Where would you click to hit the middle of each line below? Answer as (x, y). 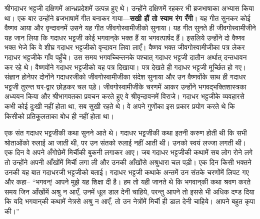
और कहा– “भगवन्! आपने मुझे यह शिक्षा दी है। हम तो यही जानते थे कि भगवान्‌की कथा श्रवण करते (128, 182)
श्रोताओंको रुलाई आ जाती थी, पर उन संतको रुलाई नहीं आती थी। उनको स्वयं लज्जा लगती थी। (125, 142)
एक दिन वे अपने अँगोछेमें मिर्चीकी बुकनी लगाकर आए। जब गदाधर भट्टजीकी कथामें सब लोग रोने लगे (129, 152)
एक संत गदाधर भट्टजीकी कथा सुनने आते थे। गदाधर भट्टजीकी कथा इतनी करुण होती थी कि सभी (126, 133)
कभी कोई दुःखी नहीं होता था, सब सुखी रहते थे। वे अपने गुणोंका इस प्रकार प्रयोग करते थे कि (120, 106)
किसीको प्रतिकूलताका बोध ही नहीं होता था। (59, 116)
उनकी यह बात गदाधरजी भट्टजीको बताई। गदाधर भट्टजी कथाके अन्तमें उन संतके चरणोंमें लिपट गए (127, 172)
